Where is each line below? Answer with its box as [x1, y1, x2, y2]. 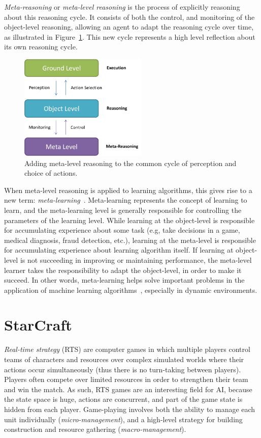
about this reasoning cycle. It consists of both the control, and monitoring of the [4, 11, 255, 22]
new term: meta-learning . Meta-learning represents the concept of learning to [4, 195, 247, 205]
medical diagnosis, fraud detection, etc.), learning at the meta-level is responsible [4, 234, 256, 245]
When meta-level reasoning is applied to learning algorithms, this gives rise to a [4, 184, 252, 195]
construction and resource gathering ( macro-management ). [4, 424, 186, 434]
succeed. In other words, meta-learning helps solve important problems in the [4, 275, 245, 285]
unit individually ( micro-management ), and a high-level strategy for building [4, 414, 243, 424]
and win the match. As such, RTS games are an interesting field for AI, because [4, 384, 252, 394]
